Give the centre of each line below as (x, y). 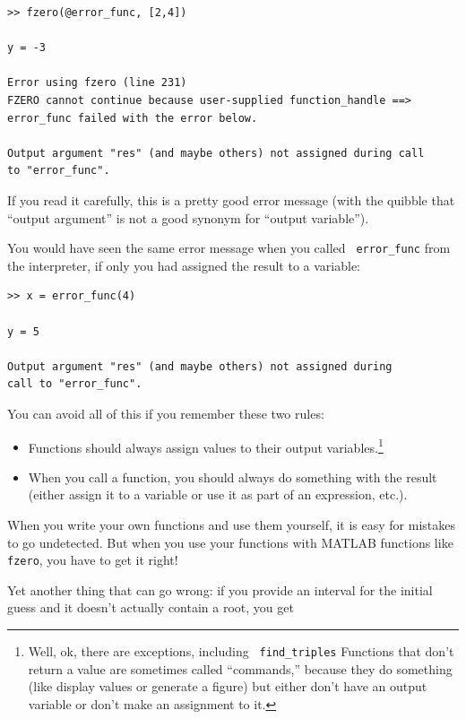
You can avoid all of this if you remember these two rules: (166, 413)
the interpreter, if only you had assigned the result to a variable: (184, 265)
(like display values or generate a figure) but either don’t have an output (228, 686)
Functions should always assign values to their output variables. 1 (206, 446)
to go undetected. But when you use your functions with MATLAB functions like (230, 542)
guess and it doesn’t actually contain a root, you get (151, 607)
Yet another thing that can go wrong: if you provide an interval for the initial (220, 589)
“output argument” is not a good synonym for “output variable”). (188, 217)
